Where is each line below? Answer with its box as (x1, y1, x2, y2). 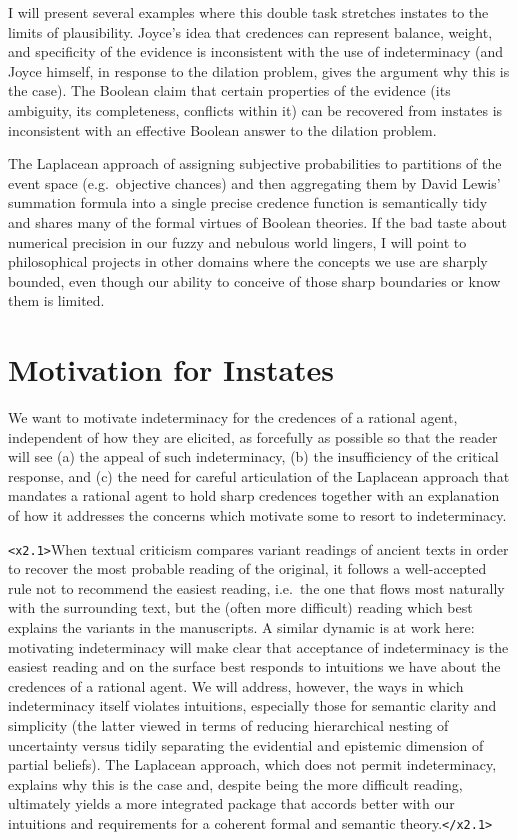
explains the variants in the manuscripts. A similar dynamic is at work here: (8, 617, 475, 638)
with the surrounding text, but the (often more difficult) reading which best (8, 597, 473, 618)
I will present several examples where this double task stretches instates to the (8, 2, 489, 22)
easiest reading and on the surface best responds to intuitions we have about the (8, 656, 501, 677)
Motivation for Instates (8, 349, 335, 390)
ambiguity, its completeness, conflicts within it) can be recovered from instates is (8, 99, 503, 120)
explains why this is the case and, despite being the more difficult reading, (8, 773, 463, 794)
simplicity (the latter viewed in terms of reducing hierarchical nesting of (8, 715, 449, 735)
